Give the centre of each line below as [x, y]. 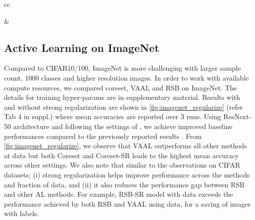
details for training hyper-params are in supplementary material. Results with [122, 97]
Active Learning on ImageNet [82, 47]
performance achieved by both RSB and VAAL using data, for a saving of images [127, 203]
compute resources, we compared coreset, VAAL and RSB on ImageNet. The [121, 87]
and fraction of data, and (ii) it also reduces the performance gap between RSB [125, 184]
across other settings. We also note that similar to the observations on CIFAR [122, 165]
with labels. [22, 213]
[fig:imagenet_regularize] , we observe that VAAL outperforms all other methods [126, 146]
